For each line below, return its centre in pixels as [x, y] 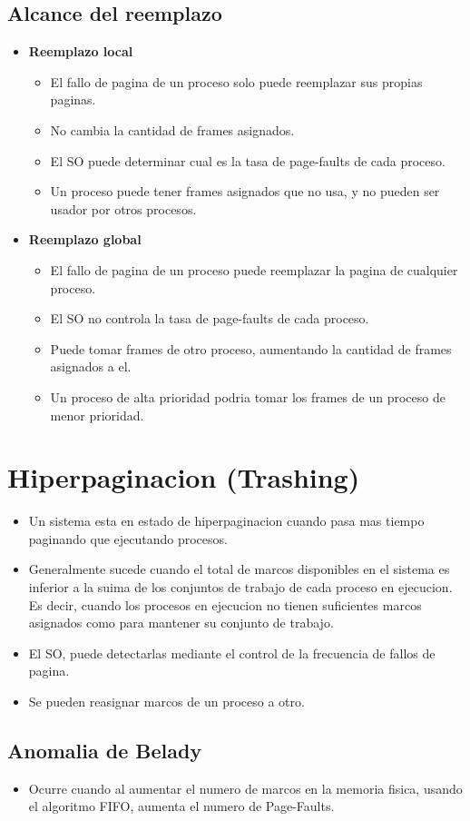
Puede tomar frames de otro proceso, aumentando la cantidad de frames [251, 348]
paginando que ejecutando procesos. [128, 538]
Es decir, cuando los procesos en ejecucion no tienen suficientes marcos [225, 604]
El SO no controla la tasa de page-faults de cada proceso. [210, 318]
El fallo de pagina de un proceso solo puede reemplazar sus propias [236, 81]
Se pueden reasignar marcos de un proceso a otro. [166, 701]
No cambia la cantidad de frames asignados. [172, 129]
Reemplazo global [85, 239]
